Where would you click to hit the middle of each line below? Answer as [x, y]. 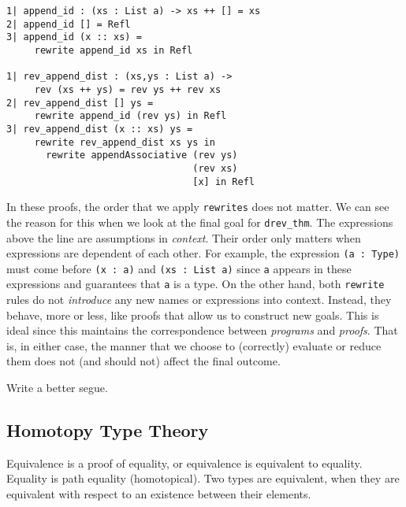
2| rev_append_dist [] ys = [80, 103]
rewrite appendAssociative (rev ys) [142, 155]
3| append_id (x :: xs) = [74, 37]
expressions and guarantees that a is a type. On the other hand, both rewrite [196, 284]
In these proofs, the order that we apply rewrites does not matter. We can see [198, 207]
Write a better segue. [57, 388]
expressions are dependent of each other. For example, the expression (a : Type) [203, 253]
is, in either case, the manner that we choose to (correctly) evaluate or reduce [194, 345]
